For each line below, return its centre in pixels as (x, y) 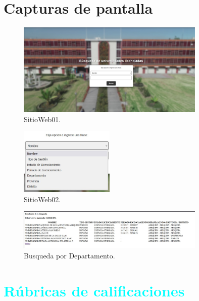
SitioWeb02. (42, 199)
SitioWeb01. (42, 119)
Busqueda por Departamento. (69, 255)
